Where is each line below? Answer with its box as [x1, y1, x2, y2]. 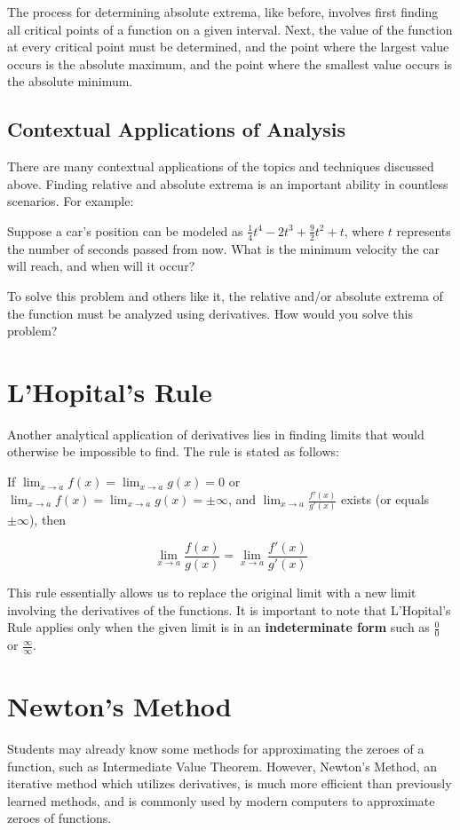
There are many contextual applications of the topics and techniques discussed [7, 157, 434, 176]
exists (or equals [341, 490, 430, 509]
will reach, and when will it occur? [7, 257, 195, 275]
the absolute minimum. [7, 72, 133, 91]
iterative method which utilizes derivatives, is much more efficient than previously [7, 774, 452, 793]
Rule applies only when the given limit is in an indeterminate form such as [7, 618, 430, 636]
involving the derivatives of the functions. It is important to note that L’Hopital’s [7, 600, 451, 619]
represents [396, 221, 451, 240]
